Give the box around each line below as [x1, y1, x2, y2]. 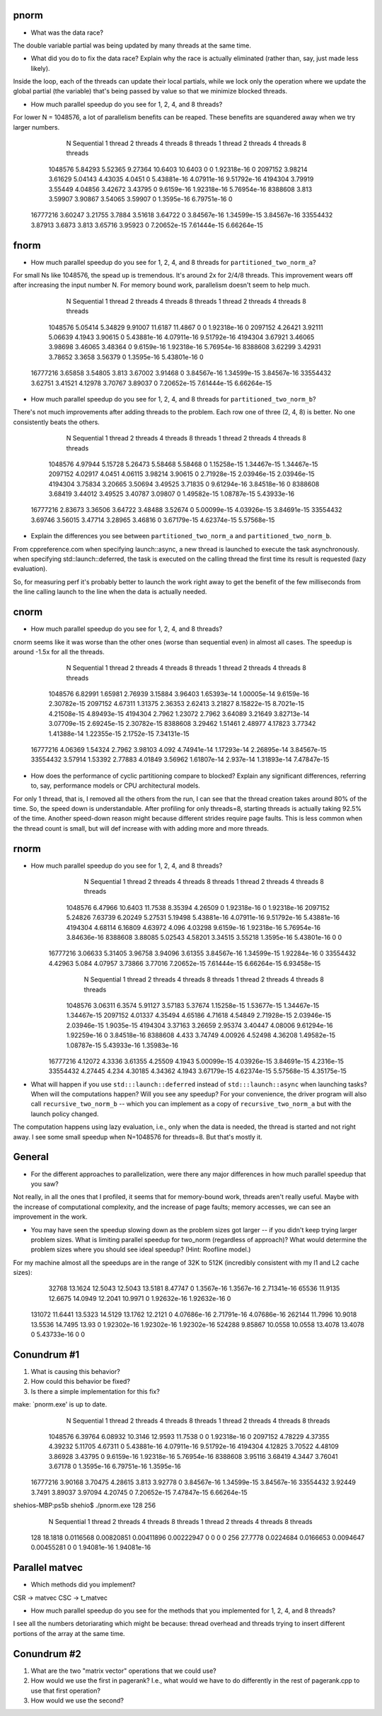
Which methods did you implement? [30, 1580, 136, 1589]
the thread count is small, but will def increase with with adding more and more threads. [13, 824, 269, 832]
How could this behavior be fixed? [30, 1377, 131, 1386]
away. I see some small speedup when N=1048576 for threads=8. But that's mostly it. [13, 1132, 263, 1141]
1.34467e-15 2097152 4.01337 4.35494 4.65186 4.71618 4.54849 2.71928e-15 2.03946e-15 [66, 1011, 332, 1020]
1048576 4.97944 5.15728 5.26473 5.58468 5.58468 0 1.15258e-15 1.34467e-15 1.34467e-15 [48, 460, 318, 468]
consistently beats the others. [13, 418, 100, 426]
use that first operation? [30, 1686, 100, 1695]
